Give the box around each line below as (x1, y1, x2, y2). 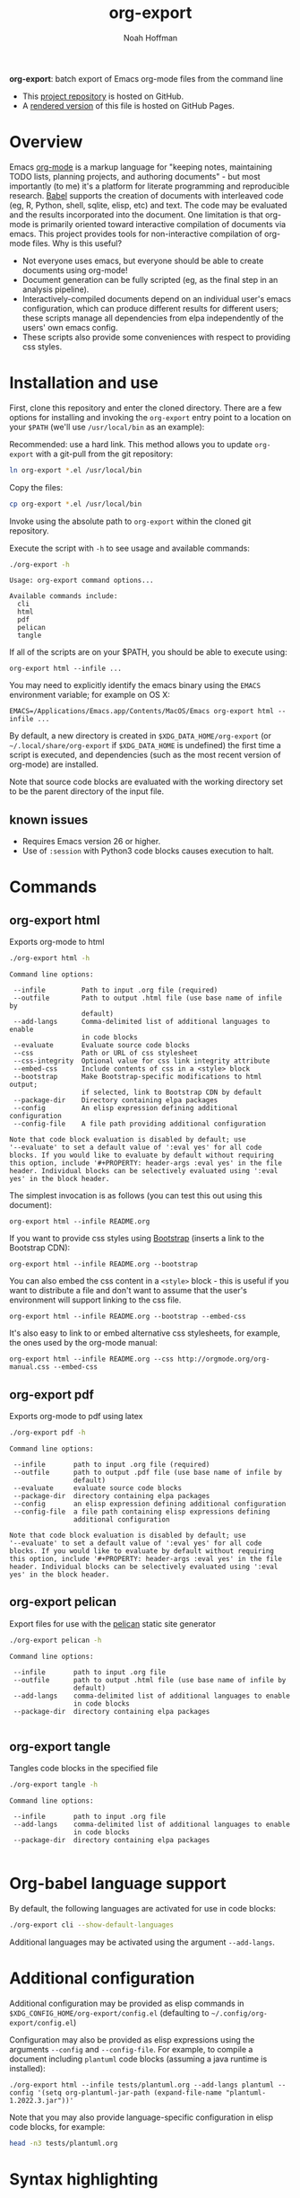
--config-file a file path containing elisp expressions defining (13, 1507, 270, 1516)
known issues (9, 812, 89, 827)
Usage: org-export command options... (9, 576, 154, 586)
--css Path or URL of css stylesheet (13, 1049, 199, 1058)
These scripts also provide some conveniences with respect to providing (21, 331, 291, 342)
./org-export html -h (9, 954, 90, 963)
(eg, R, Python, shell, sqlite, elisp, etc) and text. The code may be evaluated (9, 199, 287, 210)
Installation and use (9, 373, 159, 393)
